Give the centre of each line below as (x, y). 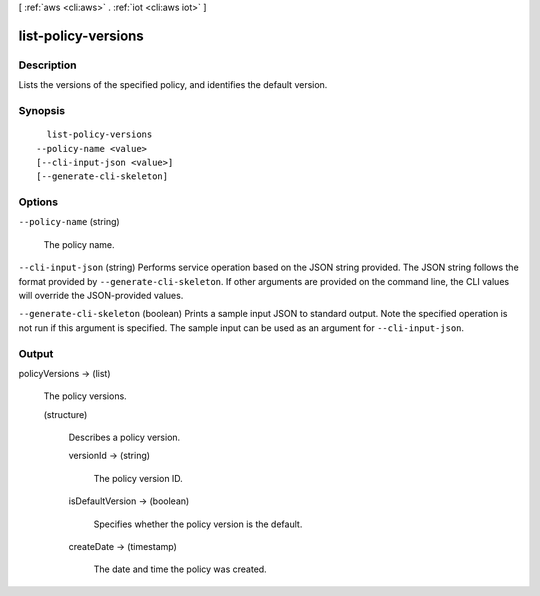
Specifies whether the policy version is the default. (198, 524)
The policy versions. (85, 396)
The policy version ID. (138, 478)
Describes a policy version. (124, 437)
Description (47, 65)
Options (38, 202)
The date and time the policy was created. (180, 569)
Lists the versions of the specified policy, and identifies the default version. (173, 85)
